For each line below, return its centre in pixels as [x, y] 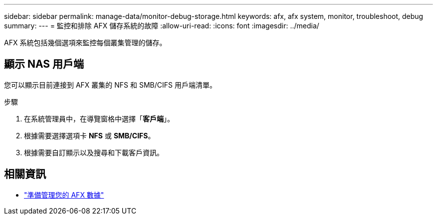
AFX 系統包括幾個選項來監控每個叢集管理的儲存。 [85, 43]
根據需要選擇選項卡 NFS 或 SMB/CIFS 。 [90, 135]
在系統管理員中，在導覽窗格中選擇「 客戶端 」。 [99, 118]
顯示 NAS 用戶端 [44, 64]
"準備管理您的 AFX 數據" [64, 195]
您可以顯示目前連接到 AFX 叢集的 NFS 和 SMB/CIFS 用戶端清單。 [110, 85]
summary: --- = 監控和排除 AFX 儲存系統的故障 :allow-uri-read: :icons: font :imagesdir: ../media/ [162, 26]
